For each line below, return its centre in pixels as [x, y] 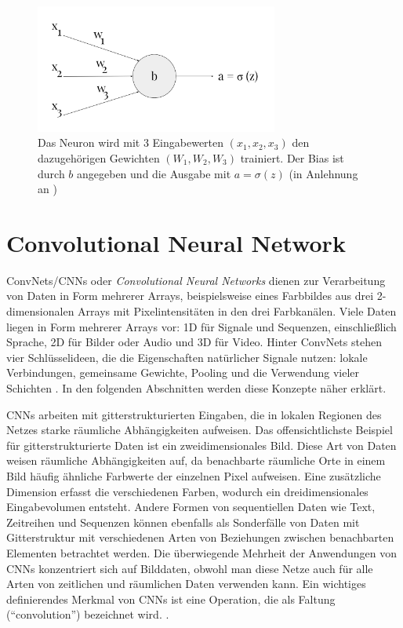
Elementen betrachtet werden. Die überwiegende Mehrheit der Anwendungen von [201, 552]
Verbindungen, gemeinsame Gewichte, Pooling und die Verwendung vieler [183, 372]
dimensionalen [40, 311]
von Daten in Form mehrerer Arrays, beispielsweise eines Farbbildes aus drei [190, 296]
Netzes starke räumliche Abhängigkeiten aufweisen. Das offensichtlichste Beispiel [200, 430]
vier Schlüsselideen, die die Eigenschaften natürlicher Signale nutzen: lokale [187, 357]
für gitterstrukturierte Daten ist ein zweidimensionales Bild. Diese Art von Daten [201, 445]
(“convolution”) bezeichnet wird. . [88, 614]
